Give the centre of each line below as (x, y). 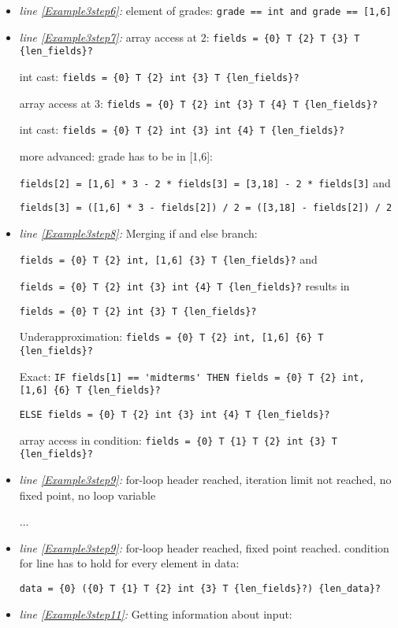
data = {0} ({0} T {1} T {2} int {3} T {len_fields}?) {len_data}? (200, 588)
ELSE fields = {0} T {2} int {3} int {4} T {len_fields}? (175, 415)
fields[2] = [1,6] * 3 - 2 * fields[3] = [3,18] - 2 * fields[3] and (205, 182)
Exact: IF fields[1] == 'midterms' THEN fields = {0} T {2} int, (192, 376)
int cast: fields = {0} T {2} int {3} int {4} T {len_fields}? (182, 129)
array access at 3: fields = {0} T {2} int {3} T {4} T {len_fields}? (199, 103)
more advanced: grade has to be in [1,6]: (116, 155)
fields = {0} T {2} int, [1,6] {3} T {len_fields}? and (168, 259)
